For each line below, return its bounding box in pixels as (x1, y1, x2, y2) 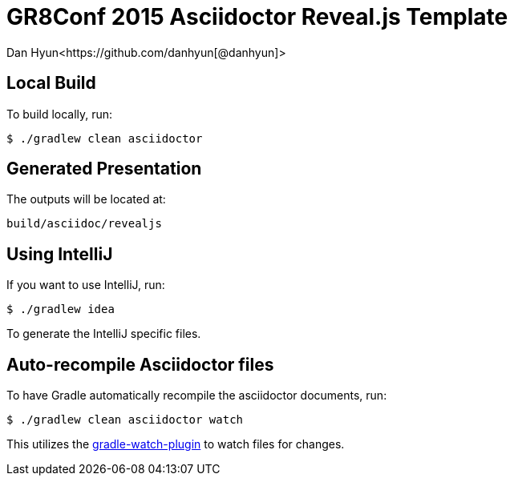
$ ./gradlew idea (6, 303, 115, 316)
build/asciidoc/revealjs (6, 217, 162, 231)
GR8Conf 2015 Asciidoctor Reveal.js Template (6, 3, 508, 30)
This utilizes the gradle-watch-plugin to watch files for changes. (6, 437, 345, 452)
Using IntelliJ (6, 243, 113, 264)
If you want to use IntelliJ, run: (6, 278, 165, 292)
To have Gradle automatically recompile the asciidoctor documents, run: (6, 388, 387, 403)
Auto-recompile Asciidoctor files (6, 354, 274, 375)
